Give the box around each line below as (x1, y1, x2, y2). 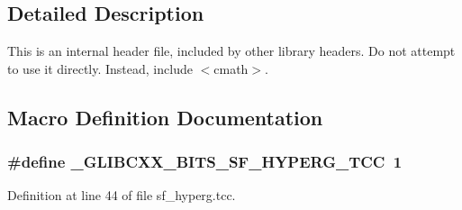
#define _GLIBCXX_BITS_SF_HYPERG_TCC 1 (7, 151, 403, 173)
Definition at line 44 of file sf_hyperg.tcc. (7, 186, 236, 205)
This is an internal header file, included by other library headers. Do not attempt (7, 41, 456, 60)
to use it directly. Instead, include (7, 59, 193, 78)
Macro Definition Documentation (7, 103, 323, 131)
